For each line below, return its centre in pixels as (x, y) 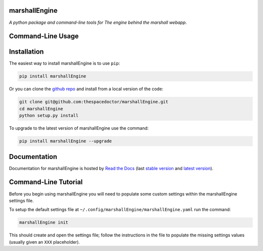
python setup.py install (49, 116)
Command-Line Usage (44, 36)
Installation (26, 52)
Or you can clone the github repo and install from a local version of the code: (86, 89)
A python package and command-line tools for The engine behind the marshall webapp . (98, 22)
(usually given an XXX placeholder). (45, 242)
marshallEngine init (44, 222)
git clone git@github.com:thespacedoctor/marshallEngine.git (94, 102)
